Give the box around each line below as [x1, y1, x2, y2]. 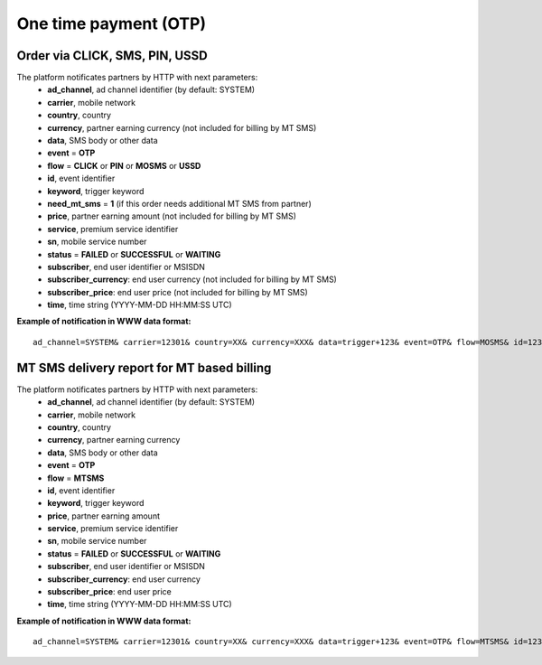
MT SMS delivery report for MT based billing [16, 360, 272, 375]
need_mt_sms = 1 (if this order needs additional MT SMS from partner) [47, 198, 312, 209]
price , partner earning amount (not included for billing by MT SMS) [47, 211, 297, 221]
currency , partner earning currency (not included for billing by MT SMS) [47, 122, 317, 133]
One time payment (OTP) [16, 14, 207, 33]
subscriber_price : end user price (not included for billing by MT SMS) [47, 286, 309, 297]
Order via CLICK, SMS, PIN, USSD [16, 48, 208, 63]
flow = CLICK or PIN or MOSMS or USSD [47, 160, 201, 171]
